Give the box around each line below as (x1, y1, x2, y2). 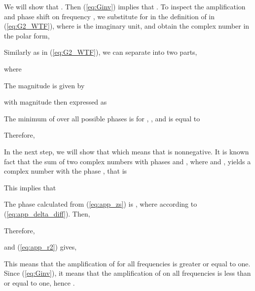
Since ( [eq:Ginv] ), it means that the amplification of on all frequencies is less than (4, 268, 251, 278)
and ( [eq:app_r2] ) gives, (4, 242, 77, 252)
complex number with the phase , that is (4, 166, 127, 176)
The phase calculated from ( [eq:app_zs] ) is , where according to (4, 199, 197, 209)
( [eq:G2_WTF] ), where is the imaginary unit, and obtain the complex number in (4, 21, 250, 31)
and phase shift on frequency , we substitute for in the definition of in (4, 11, 215, 21)
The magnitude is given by (4, 80, 85, 90)
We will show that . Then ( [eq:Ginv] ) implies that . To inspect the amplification (4, 1, 246, 11)
